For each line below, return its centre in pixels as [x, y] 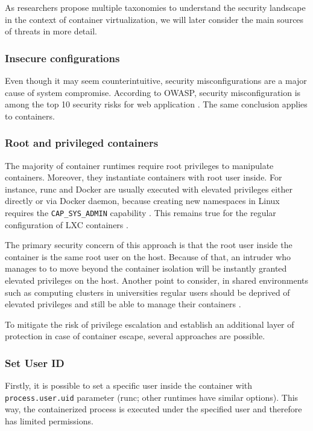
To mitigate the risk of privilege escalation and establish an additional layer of [150, 324]
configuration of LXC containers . [67, 224]
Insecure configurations [62, 58]
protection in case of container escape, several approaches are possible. [135, 336]
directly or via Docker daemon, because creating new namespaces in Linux [142, 201]
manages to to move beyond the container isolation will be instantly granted [146, 268]
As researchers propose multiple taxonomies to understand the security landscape [155, 7]
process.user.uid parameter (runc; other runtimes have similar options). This [152, 397]
